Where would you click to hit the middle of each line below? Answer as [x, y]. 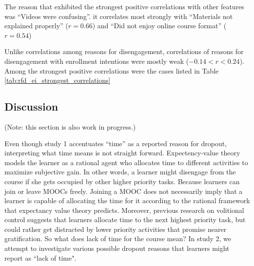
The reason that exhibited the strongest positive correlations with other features [124, 6]
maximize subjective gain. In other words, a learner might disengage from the [120, 172]
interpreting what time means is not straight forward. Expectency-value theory [122, 153]
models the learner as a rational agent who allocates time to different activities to [126, 162]
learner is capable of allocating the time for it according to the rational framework [127, 200]
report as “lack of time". [40, 257]
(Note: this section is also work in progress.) [70, 126]
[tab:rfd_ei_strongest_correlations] [58, 80]
